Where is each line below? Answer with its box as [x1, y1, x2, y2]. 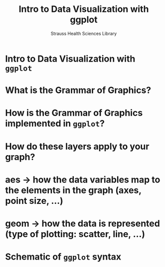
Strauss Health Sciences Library [50, 30, 117, 36]
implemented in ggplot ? [5, 118, 105, 129]
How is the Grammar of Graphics [5, 107, 143, 119]
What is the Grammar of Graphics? [5, 85, 152, 96]
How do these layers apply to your [5, 141, 150, 152]
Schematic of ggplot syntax [5, 251, 122, 263]
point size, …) [5, 195, 63, 206]
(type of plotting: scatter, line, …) [5, 228, 146, 240]
